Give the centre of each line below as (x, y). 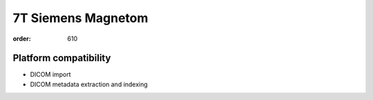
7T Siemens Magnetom (80, 18)
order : (22, 39)
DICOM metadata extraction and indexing (89, 84)
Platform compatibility (62, 58)
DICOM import (51, 74)
